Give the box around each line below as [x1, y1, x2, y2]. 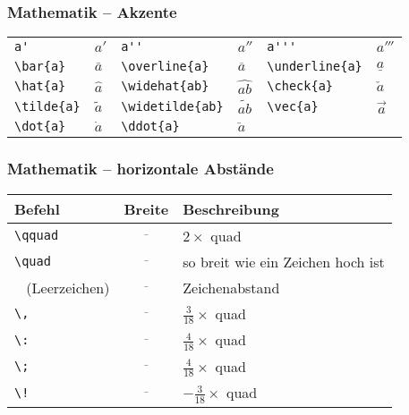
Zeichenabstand [183, 276, 280, 298]
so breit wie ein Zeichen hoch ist [183, 250, 385, 272]
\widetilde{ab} [121, 99, 224, 114]
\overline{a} [121, 59, 209, 74]
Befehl [14, 198, 60, 219]
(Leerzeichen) [26, 276, 110, 298]
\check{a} [267, 79, 334, 94]
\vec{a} [267, 99, 319, 114]
